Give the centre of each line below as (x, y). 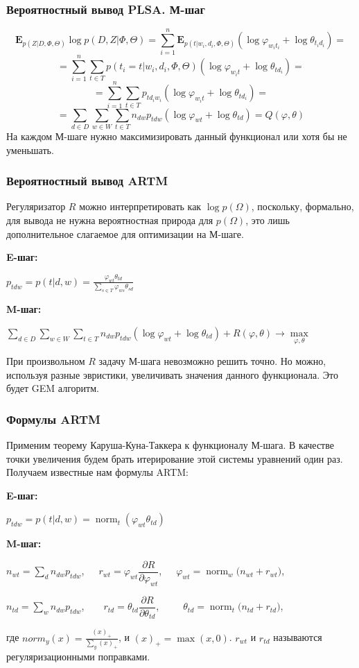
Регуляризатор (36, 206)
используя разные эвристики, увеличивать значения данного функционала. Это (173, 374)
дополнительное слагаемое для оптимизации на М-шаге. (125, 233)
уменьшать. (30, 149)
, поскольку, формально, (303, 206)
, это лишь (268, 220)
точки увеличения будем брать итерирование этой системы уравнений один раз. (175, 458)
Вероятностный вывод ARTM (87, 181)
